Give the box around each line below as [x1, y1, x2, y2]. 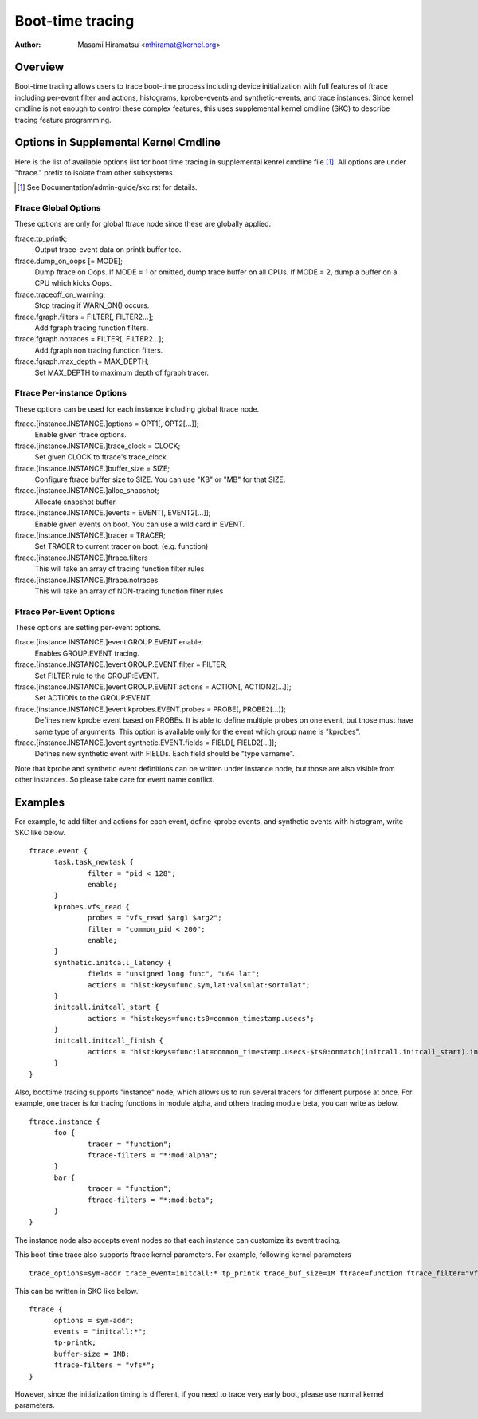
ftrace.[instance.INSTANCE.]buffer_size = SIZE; [14, 463, 170, 473]
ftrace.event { [29, 846, 88, 855]
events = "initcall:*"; [53, 1327, 147, 1336]
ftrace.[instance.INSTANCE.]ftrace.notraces [14, 575, 159, 585]
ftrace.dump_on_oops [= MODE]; [14, 256, 123, 266]
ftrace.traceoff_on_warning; [14, 290, 106, 299]
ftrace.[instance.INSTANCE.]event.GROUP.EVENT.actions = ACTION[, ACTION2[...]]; [14, 682, 292, 692]
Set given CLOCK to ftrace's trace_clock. [34, 452, 169, 462]
